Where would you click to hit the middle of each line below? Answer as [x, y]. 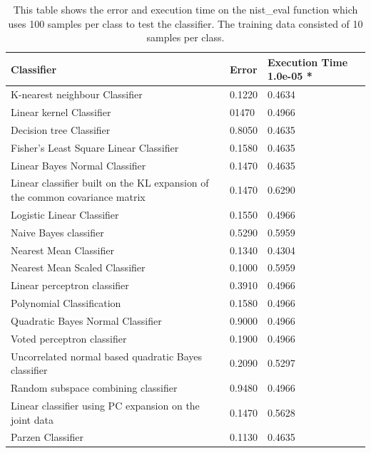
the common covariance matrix [78, 197]
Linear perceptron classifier [70, 285]
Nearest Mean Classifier [62, 250]
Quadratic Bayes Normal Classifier [86, 320]
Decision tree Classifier [61, 129]
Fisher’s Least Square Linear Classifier [95, 147]
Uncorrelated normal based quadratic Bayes [107, 356]
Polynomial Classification [66, 303]
